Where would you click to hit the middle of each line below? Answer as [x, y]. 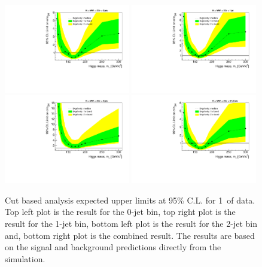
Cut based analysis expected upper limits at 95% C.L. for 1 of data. [130, 200]
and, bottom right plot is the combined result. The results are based [130, 235]
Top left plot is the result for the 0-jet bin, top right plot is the [120, 212]
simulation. [25, 258]
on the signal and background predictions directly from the [113, 247]
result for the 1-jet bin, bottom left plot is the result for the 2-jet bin [131, 223]
